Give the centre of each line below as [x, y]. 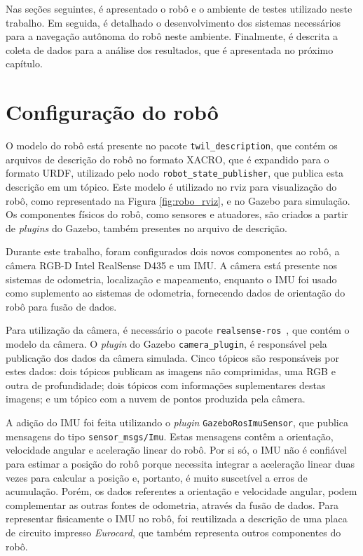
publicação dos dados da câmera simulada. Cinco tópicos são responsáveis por [172, 357]
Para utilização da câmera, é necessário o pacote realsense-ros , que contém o [178, 330]
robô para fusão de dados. [61, 306]
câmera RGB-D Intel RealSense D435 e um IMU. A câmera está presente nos [172, 265]
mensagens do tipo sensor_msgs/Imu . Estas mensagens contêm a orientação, [170, 436]
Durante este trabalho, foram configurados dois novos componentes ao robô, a [173, 251]
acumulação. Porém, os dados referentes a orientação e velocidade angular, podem [181, 491]
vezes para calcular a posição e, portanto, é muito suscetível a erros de [157, 477]
